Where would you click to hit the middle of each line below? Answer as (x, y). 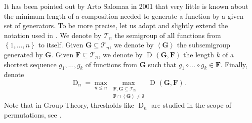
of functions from (111, 64)
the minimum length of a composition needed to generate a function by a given (124, 16)
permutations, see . (33, 115)
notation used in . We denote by (53, 35)
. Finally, (234, 64)
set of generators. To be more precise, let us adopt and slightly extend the (116, 25)
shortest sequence (30, 64)
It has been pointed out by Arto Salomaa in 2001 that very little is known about (126, 6)
